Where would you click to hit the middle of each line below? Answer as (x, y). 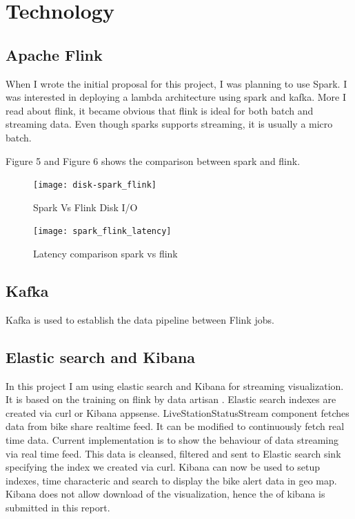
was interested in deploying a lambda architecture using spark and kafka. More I (176, 97)
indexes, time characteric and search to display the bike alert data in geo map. (171, 480)
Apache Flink (54, 54)
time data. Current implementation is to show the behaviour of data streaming (172, 440)
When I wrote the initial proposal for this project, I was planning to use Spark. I (176, 83)
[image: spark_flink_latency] (102, 232)
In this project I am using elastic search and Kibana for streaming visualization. (175, 385)
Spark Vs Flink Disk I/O (85, 207)
